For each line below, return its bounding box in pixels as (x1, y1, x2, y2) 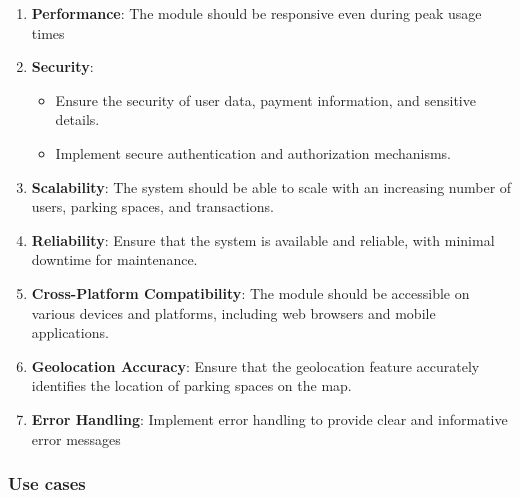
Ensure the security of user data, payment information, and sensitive (55, 89, 476, 110)
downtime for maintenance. (31, 249, 198, 270)
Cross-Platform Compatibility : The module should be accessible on (31, 282, 470, 303)
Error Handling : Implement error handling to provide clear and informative (31, 408, 508, 429)
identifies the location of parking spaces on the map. (31, 375, 352, 396)
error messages (31, 428, 121, 449)
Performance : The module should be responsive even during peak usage (31, 3, 482, 23)
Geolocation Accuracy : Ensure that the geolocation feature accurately (31, 355, 480, 376)
